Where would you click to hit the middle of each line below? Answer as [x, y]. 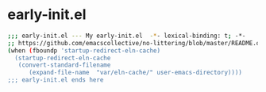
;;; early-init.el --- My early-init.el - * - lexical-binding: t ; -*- [127, 36]
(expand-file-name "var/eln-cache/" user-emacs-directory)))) [135, 73]
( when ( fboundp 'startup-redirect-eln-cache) [84, 50]
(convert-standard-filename [64, 65]
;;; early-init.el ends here [56, 80]
